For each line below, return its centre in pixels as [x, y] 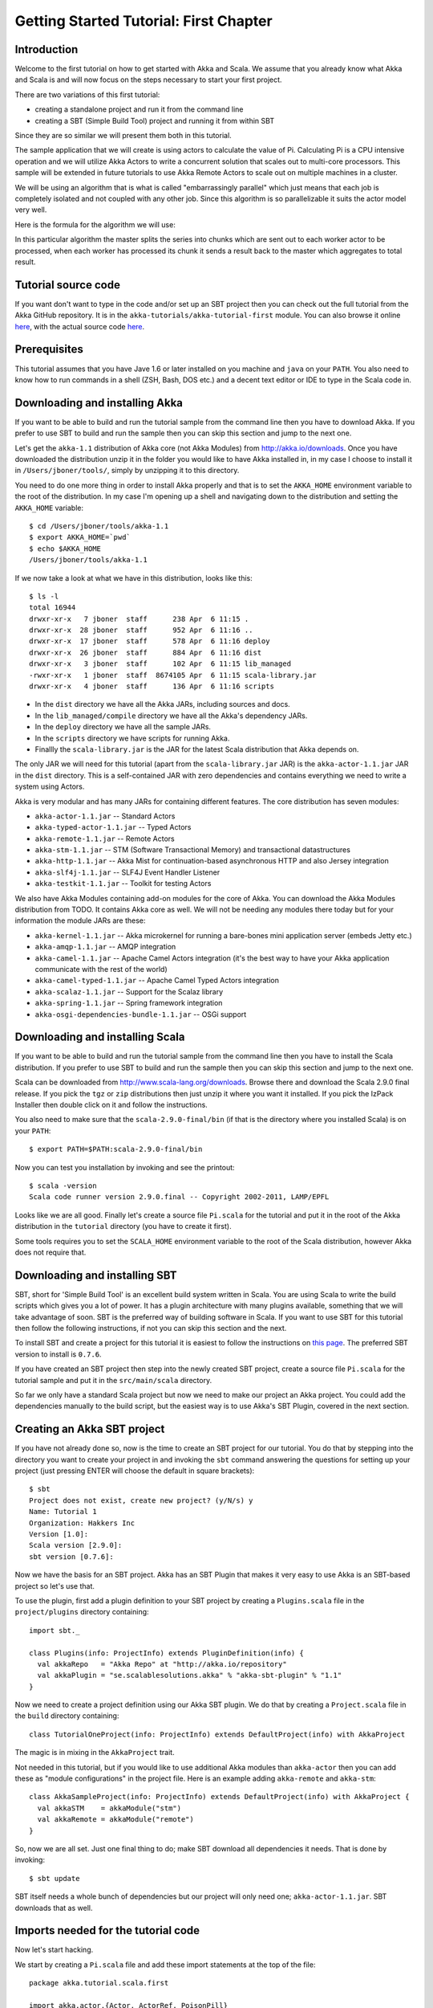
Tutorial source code [67, 285]
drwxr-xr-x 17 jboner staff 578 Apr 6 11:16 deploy [150, 641]
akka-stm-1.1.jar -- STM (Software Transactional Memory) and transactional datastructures [192, 850]
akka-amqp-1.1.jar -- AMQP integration [105, 947]
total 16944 [53, 608]
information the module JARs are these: [80, 920]
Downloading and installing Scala [100, 1037]
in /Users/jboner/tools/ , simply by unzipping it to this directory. [127, 471]
